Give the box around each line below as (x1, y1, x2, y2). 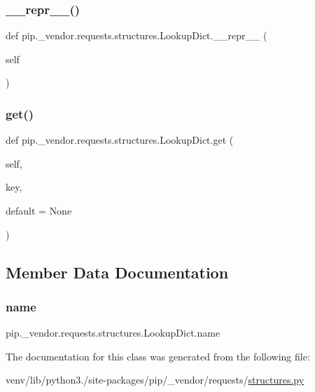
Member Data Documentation (6, 261, 229, 283)
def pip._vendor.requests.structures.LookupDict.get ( (6, 133, 234, 147)
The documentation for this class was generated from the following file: (6, 349, 310, 363)
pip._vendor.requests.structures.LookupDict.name (6, 325, 220, 340)
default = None (6, 203, 72, 217)
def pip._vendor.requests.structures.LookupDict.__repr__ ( (6, 28, 267, 43)
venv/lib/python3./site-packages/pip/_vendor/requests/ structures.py (6, 372, 304, 387)
